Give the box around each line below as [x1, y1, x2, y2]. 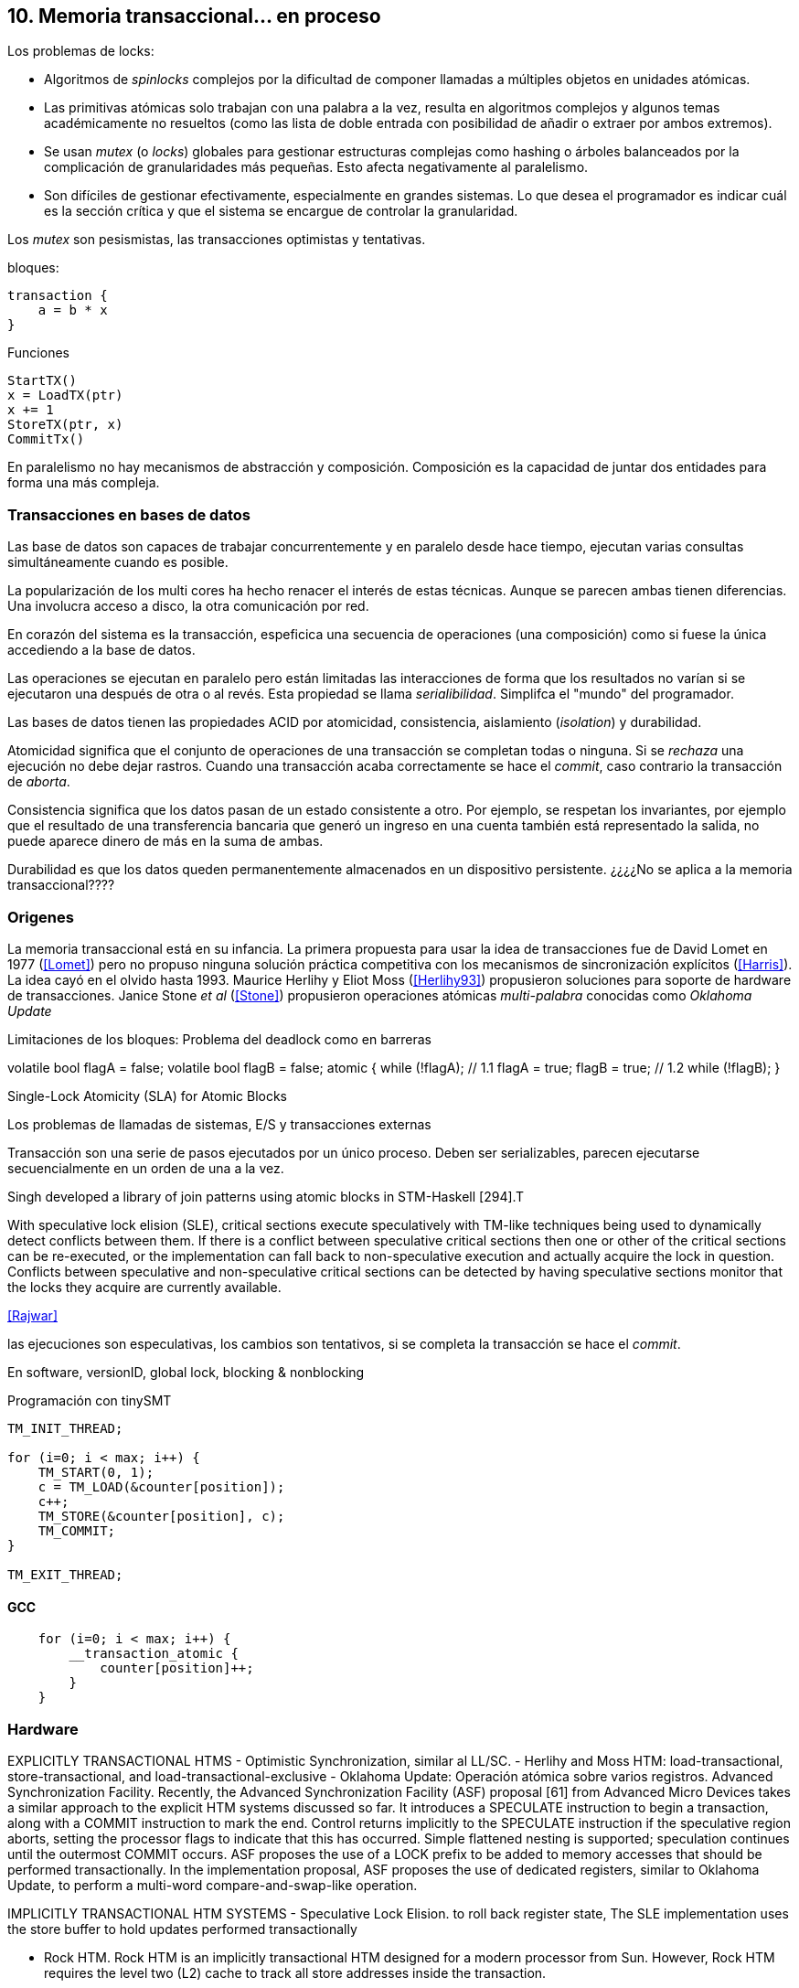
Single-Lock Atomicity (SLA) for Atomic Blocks [7, 1087, 287, 1104]
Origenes [7, 907, 74, 926]
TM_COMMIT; [37, 1523, 116, 1538]
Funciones [7, 345, 69, 361]
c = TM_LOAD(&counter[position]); [37, 1479, 285, 1494]
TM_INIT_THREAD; [7, 1420, 123, 1436]
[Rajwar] [7, 1307, 58, 1323]
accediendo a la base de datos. [7, 642, 196, 658]
